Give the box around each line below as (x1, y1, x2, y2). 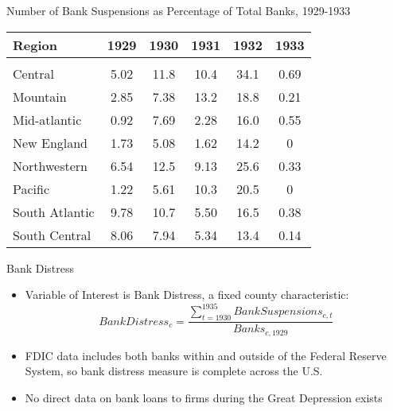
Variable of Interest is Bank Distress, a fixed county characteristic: (25, 286, 349, 303)
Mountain (13, 87, 67, 106)
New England (13, 133, 88, 152)
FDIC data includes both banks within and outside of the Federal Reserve (25, 347, 387, 363)
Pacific (13, 179, 50, 198)
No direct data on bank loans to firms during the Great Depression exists (25, 389, 383, 405)
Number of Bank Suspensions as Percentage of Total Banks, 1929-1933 (6, 2, 351, 18)
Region (13, 35, 57, 54)
